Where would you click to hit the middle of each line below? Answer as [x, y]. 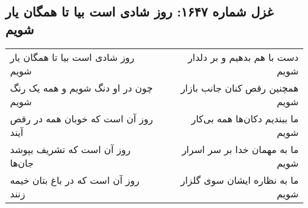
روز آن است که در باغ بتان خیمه [75, 180]
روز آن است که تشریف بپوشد [70, 149]
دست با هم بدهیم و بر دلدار [243, 57]
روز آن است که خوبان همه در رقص [82, 118]
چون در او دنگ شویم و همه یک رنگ [82, 87]
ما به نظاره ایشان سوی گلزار [239, 180]
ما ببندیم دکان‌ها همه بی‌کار [245, 118]
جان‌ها [22, 162]
